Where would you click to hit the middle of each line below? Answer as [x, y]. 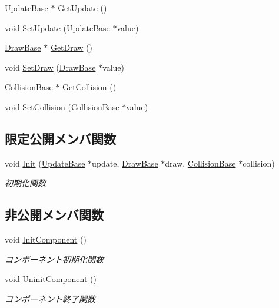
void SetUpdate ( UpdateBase [57, 27]
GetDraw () [72, 47]
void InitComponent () [46, 239]
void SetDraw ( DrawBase [50, 67]
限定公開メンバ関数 [60, 138]
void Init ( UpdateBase [45, 163]
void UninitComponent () [51, 279]
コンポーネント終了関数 [50, 298]
